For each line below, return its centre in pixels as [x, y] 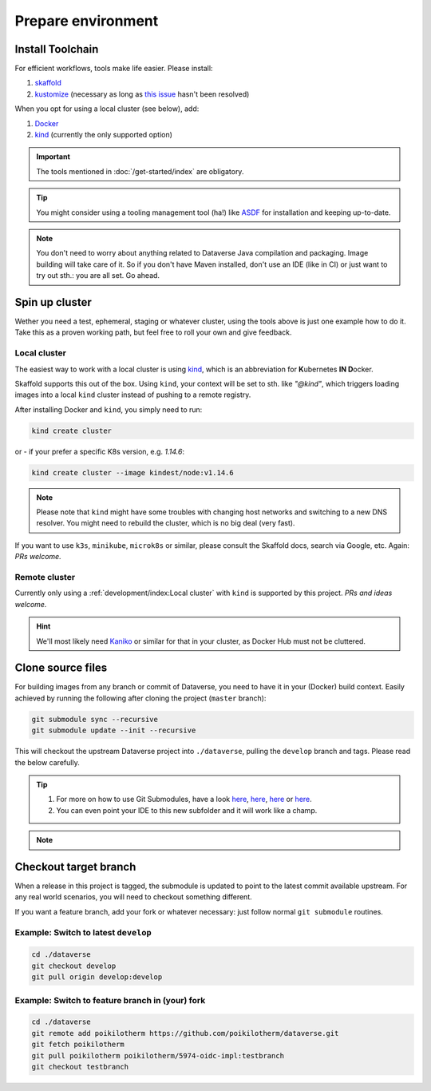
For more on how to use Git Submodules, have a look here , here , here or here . [184, 799]
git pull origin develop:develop [97, 977]
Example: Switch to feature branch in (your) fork [110, 1000]
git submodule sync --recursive [95, 719]
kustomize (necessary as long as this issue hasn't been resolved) [142, 94]
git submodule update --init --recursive [114, 730]
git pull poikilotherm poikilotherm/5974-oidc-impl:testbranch [158, 1055]
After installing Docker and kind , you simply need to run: [109, 409]
